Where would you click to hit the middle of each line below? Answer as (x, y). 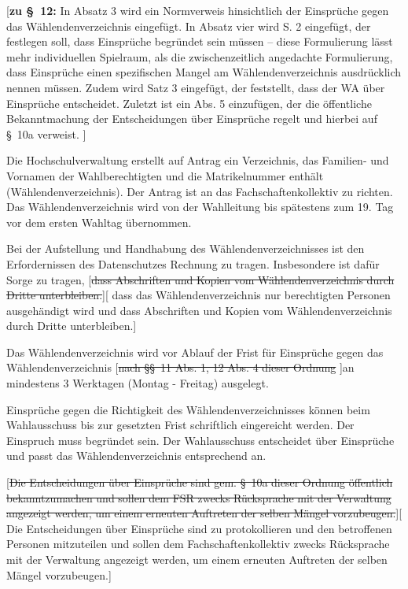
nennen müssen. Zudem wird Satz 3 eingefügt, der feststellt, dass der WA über (196, 87)
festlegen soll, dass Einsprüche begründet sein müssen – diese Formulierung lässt (200, 41)
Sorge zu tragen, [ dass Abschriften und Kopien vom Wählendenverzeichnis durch (200, 279)
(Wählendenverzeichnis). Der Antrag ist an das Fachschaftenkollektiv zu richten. (200, 191)
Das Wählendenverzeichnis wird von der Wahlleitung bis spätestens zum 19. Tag (200, 207)
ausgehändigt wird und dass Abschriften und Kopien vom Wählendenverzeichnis (199, 310)
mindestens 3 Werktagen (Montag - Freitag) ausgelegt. (138, 383)
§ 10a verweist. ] (46, 133)
